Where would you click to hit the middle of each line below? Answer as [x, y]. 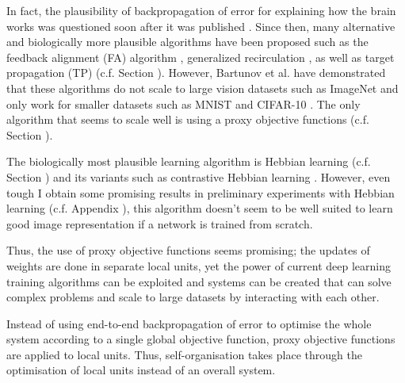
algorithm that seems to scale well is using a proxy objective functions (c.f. [188, 119]
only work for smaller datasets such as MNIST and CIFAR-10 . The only [183, 103]
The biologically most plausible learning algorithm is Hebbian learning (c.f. [189, 161]
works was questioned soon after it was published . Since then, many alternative [201, 26]
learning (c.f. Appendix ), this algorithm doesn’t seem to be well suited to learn [200, 208]
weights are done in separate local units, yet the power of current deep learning [199, 265]
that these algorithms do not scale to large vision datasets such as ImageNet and [202, 88]
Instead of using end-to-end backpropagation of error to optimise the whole [189, 323]
